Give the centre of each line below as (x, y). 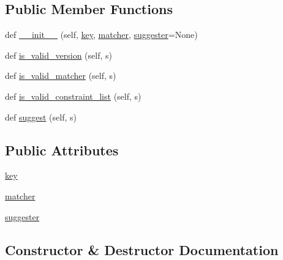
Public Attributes (62, 150)
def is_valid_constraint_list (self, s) (73, 96)
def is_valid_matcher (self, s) (61, 76)
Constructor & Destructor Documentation (142, 249)
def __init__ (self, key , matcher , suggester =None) (101, 35)
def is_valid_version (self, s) (58, 55)
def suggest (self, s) (41, 117)
